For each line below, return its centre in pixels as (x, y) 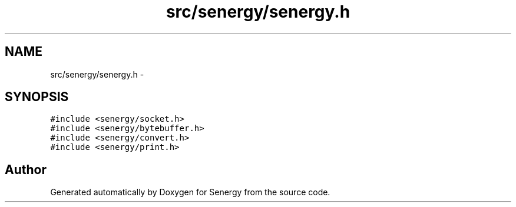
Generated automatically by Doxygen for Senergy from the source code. (190, 192)
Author (26, 169)
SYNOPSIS (37, 97)
